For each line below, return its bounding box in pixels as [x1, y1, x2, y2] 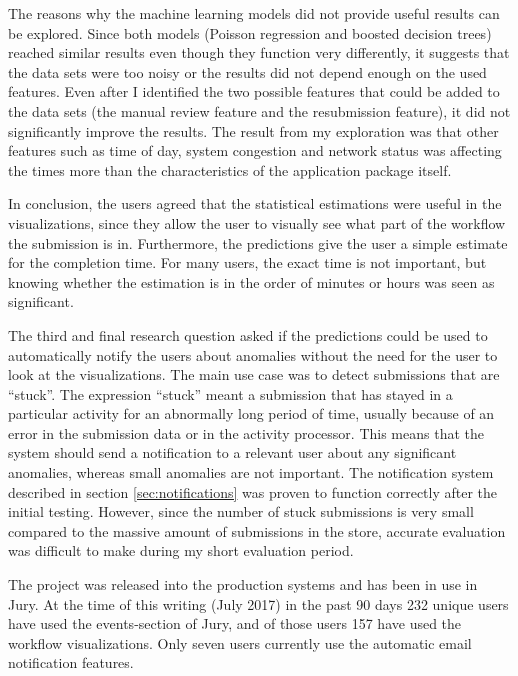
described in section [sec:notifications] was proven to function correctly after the [8, 481, 498, 502]
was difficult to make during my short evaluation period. [8, 540, 354, 561]
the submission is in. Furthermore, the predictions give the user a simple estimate [8, 232, 508, 253]
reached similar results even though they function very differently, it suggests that [8, 42, 510, 63]
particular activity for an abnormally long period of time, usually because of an [8, 403, 495, 424]
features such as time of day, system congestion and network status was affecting [8, 140, 502, 161]
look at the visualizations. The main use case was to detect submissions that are [8, 364, 500, 385]
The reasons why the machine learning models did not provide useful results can [8, 3, 500, 23]
